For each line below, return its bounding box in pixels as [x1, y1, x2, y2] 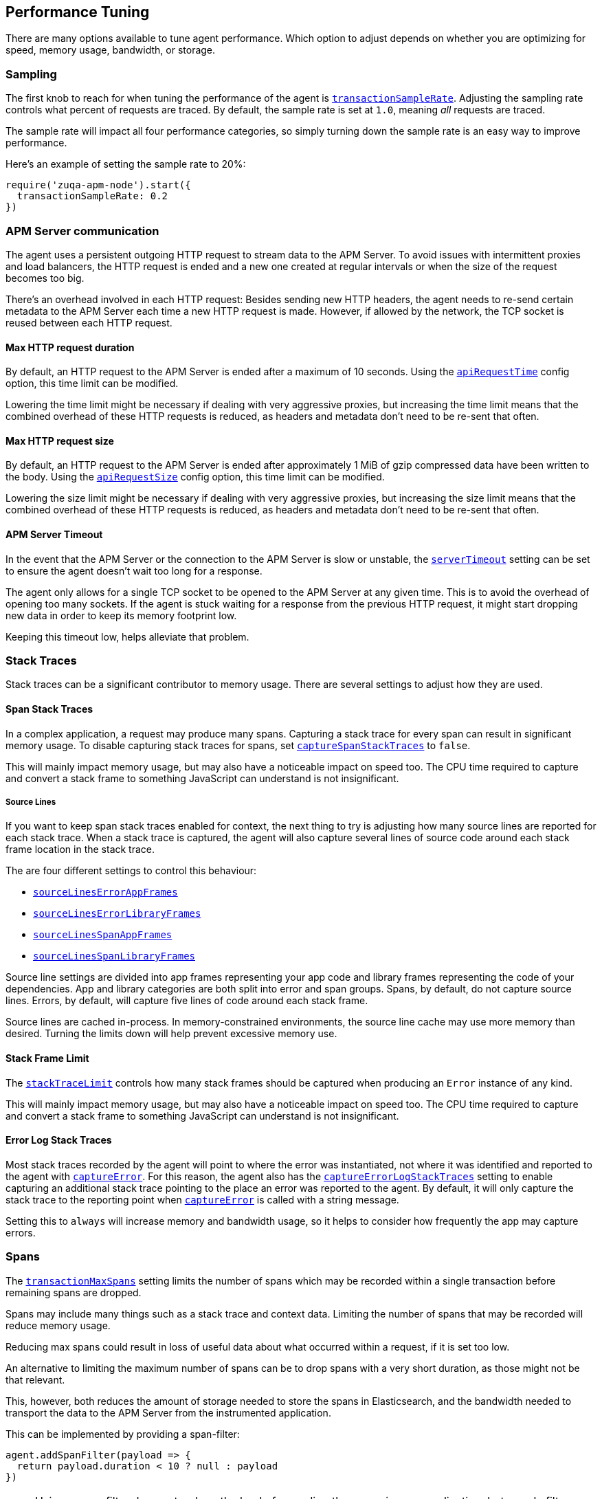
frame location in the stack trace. [5, 843, 155, 856]
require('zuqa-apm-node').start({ [5, 179, 191, 191]
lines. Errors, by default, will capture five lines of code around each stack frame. [5, 995, 368, 1007]
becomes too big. [5, 271, 85, 284]
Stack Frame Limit [5, 1052, 89, 1064]
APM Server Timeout [5, 528, 103, 540]
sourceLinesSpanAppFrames [33, 929, 172, 941]
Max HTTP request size [5, 434, 114, 447]
